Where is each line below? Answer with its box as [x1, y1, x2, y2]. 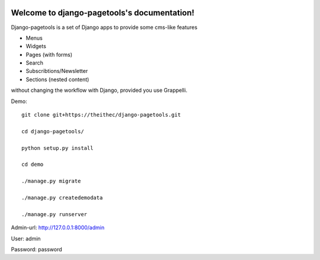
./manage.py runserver [21, 211, 88, 217]
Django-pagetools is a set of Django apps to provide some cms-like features [11, 24, 198, 31]
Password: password [11, 246, 62, 253]
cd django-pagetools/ [21, 128, 84, 134]
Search [25, 59, 44, 66]
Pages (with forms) [25, 51, 73, 58]
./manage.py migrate [21, 178, 81, 185]
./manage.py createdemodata [21, 194, 103, 201]
